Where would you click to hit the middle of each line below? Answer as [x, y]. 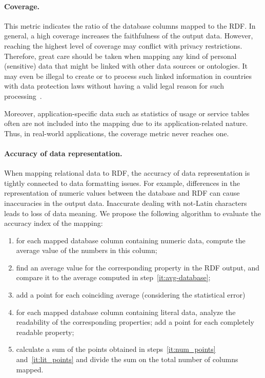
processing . [23, 96]
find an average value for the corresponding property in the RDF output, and [138, 267]
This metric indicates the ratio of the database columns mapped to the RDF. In [130, 25]
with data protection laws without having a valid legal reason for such [114, 86]
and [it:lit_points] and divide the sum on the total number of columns [127, 359]
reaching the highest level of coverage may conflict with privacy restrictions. [123, 45]
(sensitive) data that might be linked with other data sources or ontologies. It [126, 66]
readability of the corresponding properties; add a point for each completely [135, 322]
